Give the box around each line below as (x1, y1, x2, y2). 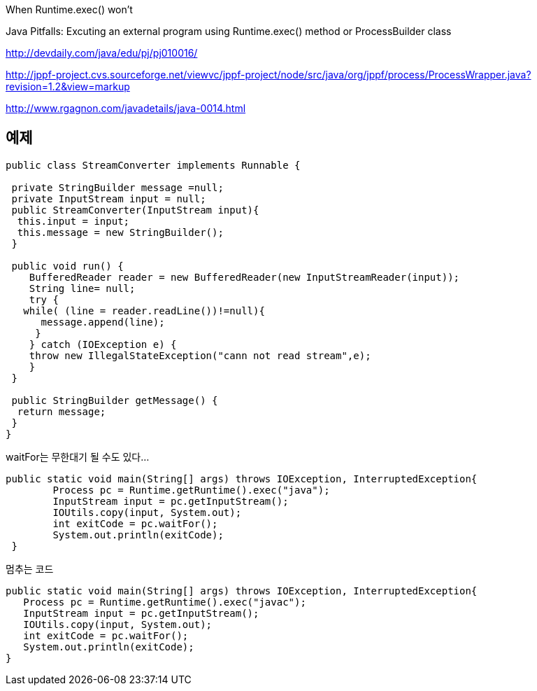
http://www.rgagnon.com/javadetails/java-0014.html (6, 102, 246, 114)
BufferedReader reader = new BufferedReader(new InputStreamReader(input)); (29, 271, 460, 283)
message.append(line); (41, 316, 165, 328)
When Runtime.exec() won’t (6, 4, 133, 15)
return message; (17, 405, 106, 417)
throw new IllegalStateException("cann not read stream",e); (29, 349, 371, 361)
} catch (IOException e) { (29, 338, 177, 350)
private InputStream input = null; (11, 193, 206, 204)
